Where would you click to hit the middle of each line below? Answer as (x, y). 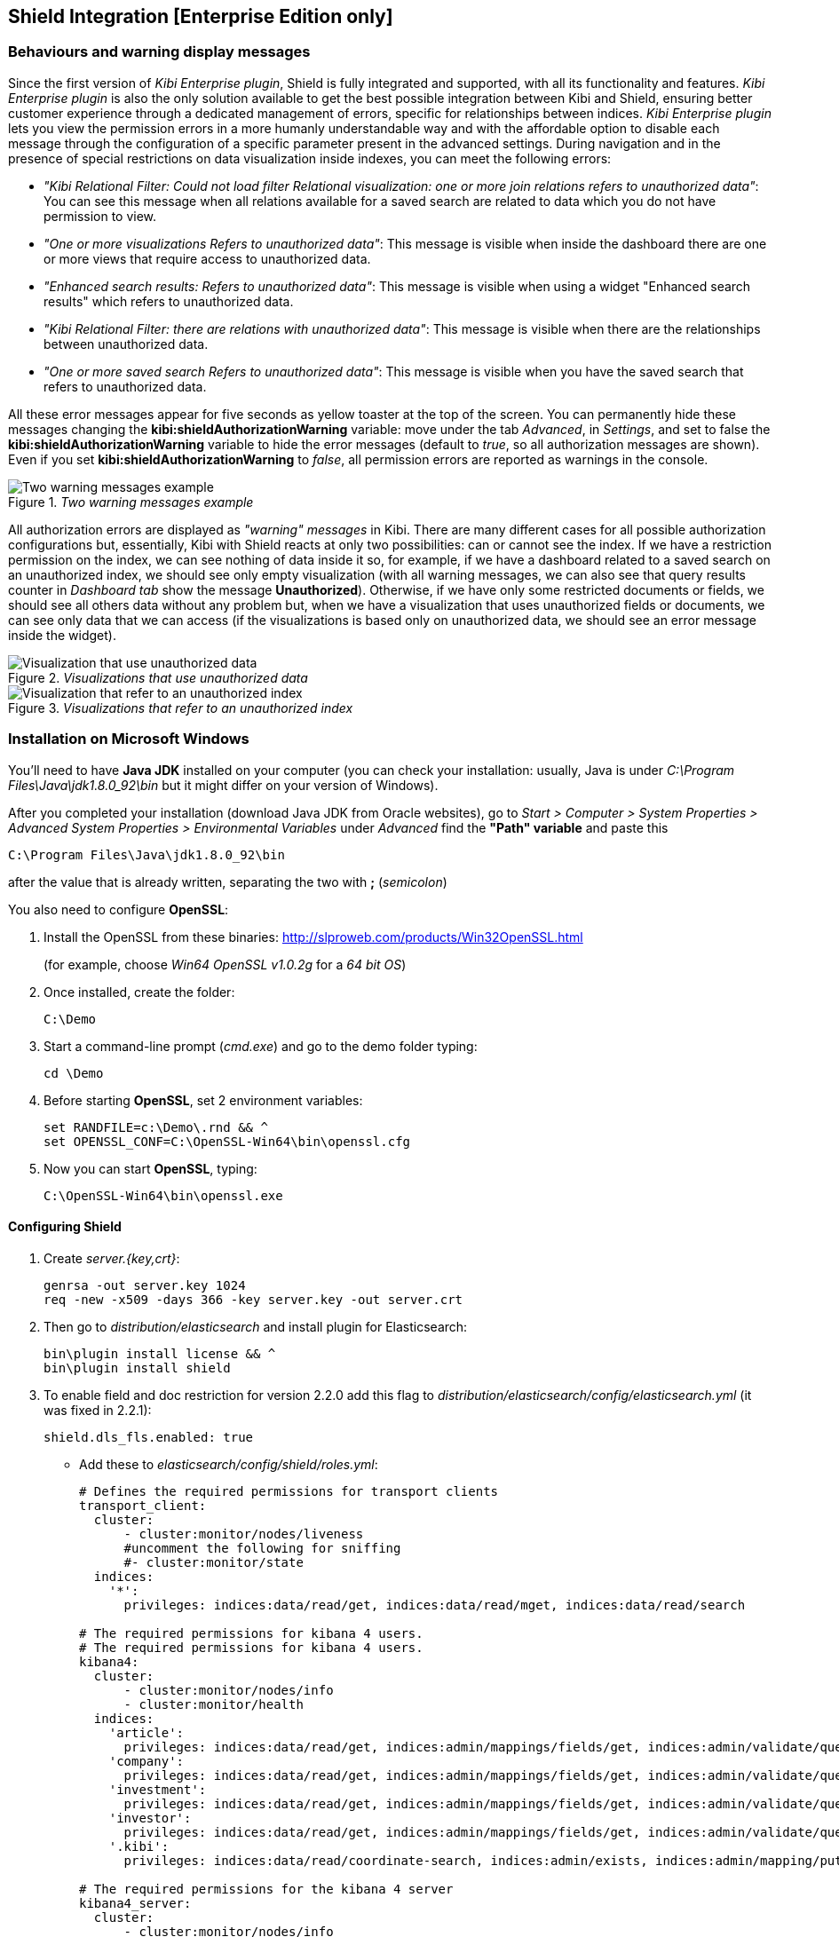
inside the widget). (62, 635)
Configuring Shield (65, 1227)
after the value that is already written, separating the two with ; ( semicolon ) (228, 882)
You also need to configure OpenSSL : (119, 909)
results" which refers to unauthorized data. (169, 301)
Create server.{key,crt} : (112, 1258)
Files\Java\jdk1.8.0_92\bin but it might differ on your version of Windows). (223, 785)
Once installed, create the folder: (139, 992)
